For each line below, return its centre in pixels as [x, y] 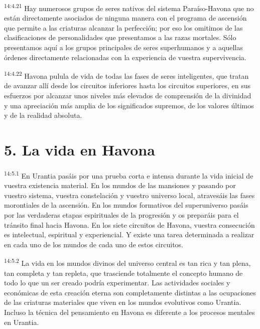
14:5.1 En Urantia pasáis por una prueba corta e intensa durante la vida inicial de [129, 175]
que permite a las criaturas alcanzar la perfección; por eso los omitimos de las [123, 27]
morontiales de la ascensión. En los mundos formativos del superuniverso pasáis [126, 205]
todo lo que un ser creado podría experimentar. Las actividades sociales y [117, 283]
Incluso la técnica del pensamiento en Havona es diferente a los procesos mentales [129, 312]
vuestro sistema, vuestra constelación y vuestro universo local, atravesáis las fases [129, 195]
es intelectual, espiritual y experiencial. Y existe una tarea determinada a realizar [129, 234]
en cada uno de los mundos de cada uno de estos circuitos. [94, 244]
